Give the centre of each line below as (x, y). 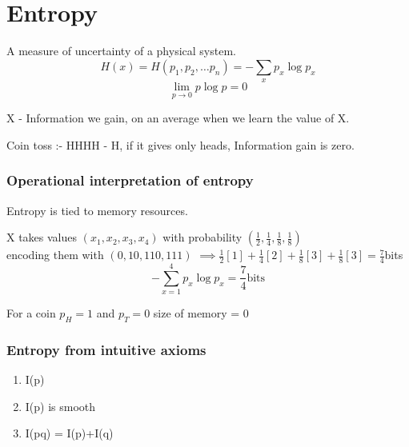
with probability (202, 237)
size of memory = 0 (201, 313)
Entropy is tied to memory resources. (97, 210)
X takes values (42, 237)
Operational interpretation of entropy (130, 180)
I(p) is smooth (60, 406)
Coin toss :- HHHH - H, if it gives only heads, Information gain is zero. (180, 144)
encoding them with (55, 255)
